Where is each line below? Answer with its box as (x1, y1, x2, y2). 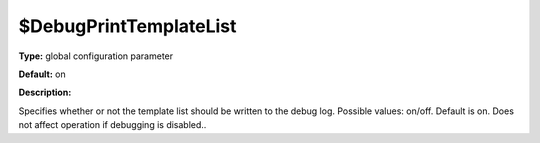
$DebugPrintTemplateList (18, 15, 237, 37)
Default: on (18, 68, 67, 80)
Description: (18, 86, 72, 99)
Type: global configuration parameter (18, 50, 174, 62)
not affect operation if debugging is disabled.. (18, 119, 207, 131)
